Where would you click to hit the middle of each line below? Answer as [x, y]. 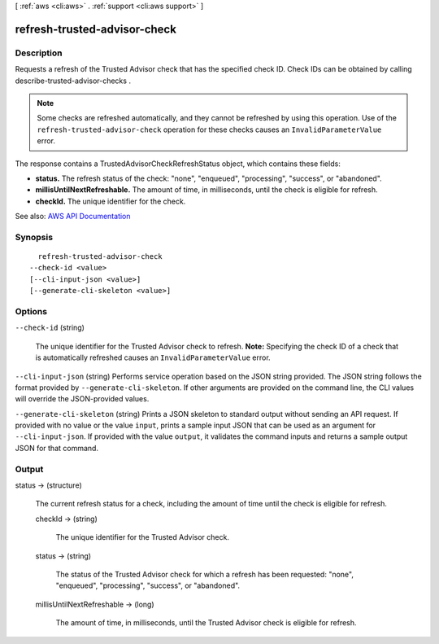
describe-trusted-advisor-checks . [73, 81]
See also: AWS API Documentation [73, 217]
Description [39, 53]
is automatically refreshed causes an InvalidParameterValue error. [153, 357]
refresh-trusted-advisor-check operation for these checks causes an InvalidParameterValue [209, 129]
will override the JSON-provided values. [82, 399]
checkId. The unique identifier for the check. [111, 201]
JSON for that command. [57, 448]
